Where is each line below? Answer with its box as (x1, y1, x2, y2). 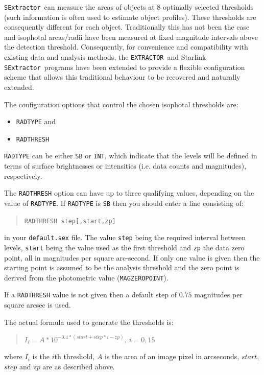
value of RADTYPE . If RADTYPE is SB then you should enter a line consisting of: (4, 197, 244, 208)
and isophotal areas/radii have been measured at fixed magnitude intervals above (4, 31, 258, 42)
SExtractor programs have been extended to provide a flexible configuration (4, 61, 245, 72)
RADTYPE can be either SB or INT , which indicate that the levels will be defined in (4, 150, 257, 161)
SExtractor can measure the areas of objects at (4, 2, 155, 12)
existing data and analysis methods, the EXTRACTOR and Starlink (4, 52, 206, 62)
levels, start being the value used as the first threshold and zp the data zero (4, 242, 245, 252)
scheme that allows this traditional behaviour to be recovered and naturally (4, 72, 241, 82)
